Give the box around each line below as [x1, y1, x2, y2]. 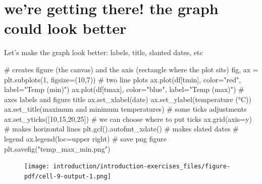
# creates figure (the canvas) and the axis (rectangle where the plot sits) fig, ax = [4, 64, 258, 74]
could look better [4, 18, 127, 38]
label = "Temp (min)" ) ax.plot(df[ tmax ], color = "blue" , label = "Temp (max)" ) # [4, 84, 244, 95]
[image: [24, 163, 50, 170]
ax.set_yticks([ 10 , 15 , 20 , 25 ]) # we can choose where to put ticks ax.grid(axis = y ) [4, 113, 252, 124]
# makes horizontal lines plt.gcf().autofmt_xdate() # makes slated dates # [4, 123, 239, 134]
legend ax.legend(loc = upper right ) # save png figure [4, 133, 167, 144]
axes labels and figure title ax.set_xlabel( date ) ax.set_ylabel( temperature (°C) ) [4, 94, 251, 104]
